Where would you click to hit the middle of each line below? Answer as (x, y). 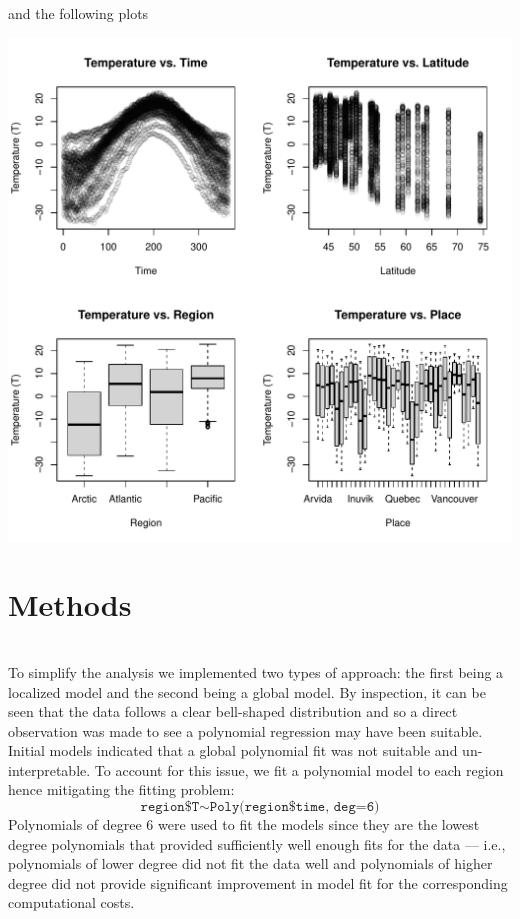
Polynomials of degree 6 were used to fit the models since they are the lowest (244, 824)
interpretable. (49, 769)
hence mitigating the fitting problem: (121, 789)
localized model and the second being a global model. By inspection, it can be (247, 691)
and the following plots (78, 13)
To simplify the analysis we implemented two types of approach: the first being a (256, 671)
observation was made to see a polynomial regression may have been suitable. (245, 730)
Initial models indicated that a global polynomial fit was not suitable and (233, 750)
